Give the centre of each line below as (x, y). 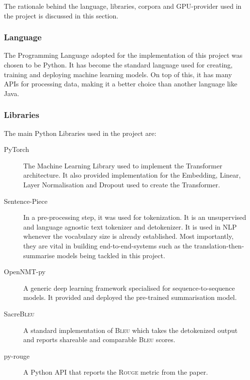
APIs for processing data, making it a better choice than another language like (121, 84)
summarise (39, 255)
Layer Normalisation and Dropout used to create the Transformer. (122, 184)
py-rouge (17, 355)
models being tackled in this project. (111, 255)
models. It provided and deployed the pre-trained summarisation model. (130, 297)
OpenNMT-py (25, 272)
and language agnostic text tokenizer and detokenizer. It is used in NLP (130, 226)
